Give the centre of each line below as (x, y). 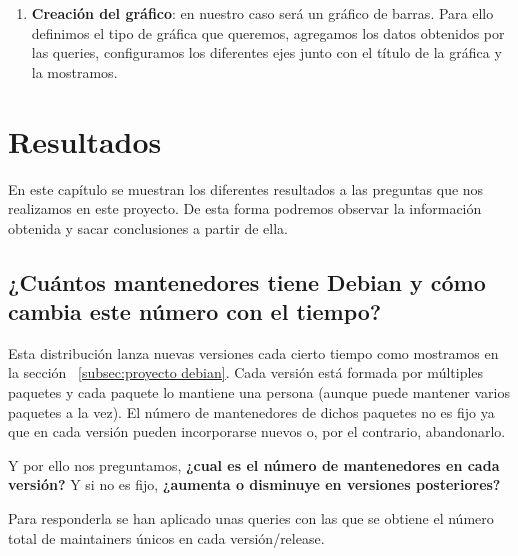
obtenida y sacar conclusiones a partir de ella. (148, 227)
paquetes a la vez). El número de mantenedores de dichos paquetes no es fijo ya (251, 411)
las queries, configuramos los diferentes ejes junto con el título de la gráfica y (266, 52)
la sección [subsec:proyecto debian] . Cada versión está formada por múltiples (246, 372)
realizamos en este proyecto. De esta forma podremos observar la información (245, 208)
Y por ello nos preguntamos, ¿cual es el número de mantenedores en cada (254, 464)
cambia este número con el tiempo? (195, 311)
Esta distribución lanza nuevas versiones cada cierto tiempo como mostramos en (253, 352)
